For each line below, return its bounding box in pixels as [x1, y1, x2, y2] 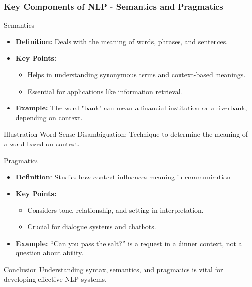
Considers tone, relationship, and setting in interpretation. [27, 205, 204, 215]
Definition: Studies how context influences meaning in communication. [15, 172, 233, 182]
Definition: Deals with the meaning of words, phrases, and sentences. [15, 36, 228, 46]
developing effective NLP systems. [4, 274, 107, 284]
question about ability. [15, 248, 84, 258]
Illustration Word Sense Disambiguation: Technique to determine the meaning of [4, 129, 248, 139]
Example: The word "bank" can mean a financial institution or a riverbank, [15, 103, 247, 113]
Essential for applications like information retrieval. [27, 86, 182, 96]
